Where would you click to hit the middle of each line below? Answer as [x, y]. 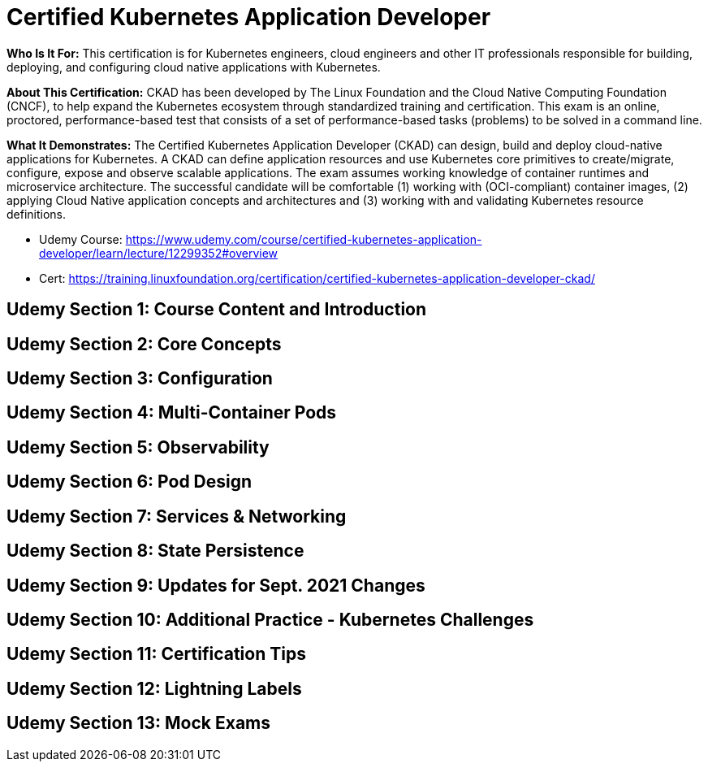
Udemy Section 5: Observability [138, 447]
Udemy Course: [81, 239]
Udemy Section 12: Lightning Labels [154, 688]
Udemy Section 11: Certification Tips [156, 654]
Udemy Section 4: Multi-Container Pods [172, 413]
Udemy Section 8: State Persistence [155, 551]
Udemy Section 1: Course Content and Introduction [217, 310]
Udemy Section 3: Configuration [140, 379]
